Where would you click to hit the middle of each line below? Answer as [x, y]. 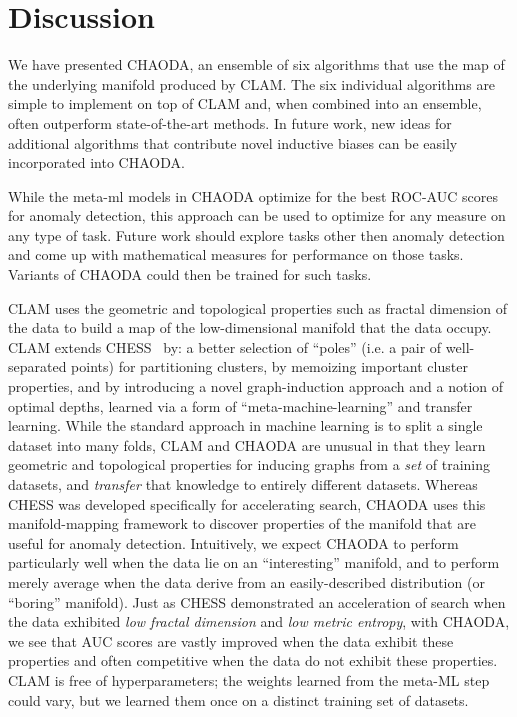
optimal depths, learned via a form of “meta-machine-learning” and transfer [240, 405]
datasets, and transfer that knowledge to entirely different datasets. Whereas [243, 484]
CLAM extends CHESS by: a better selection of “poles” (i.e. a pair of [225, 346]
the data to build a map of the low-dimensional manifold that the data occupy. [250, 327]
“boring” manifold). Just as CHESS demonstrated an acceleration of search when [257, 601]
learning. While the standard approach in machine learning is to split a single [245, 425]
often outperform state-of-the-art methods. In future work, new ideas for [230, 122]
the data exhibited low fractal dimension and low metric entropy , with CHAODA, [259, 621]
